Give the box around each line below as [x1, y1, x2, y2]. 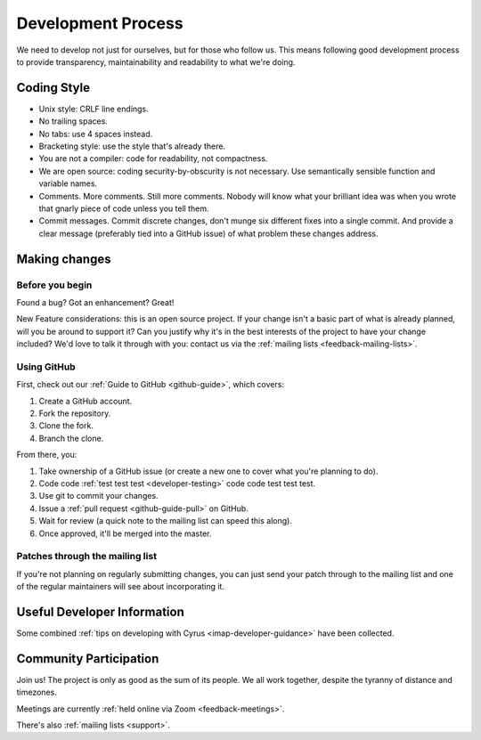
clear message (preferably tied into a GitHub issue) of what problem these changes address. [38, 228, 379, 239]
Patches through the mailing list [16, 550, 158, 563]
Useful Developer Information [16, 604, 184, 619]
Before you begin [16, 279, 93, 291]
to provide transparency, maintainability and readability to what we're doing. [16, 56, 296, 67]
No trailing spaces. [38, 116, 109, 126]
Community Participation [16, 651, 159, 666]
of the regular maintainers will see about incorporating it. [16, 581, 224, 592]
